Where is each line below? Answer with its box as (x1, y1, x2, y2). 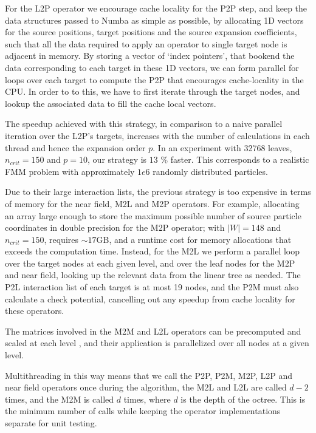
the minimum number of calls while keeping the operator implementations (5, 404, 281, 417)
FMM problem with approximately (5, 165, 135, 177)
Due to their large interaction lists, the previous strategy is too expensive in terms (5, 185, 311, 198)
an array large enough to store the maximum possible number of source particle (5, 209, 301, 222)
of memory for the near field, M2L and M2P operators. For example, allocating (5, 197, 300, 210)
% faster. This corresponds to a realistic (160, 153, 309, 166)
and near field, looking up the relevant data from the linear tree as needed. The (5, 268, 301, 281)
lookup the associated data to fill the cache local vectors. (5, 97, 216, 109)
